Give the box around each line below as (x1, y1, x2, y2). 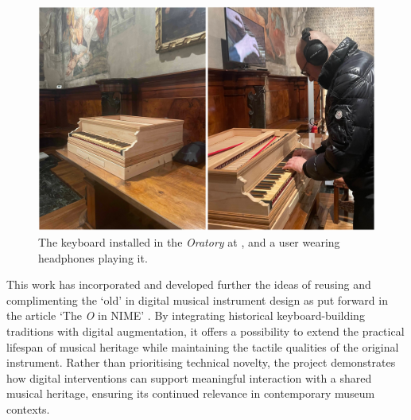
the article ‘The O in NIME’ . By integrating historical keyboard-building (6, 307, 365, 324)
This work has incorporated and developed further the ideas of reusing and (6, 276, 371, 293)
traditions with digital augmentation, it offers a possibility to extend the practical (6, 322, 405, 339)
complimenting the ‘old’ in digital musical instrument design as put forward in (6, 291, 388, 308)
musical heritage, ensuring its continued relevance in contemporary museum (6, 385, 375, 402)
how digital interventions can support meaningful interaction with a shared (6, 369, 372, 386)
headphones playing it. (38, 249, 148, 266)
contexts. (6, 400, 50, 417)
